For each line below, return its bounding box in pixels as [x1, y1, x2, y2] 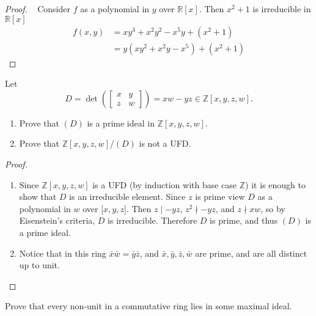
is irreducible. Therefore [108, 214, 197, 227]
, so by [260, 202, 285, 215]
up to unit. [19, 259, 60, 271]
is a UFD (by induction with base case [92, 178, 237, 191]
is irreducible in [252, 2, 311, 15]
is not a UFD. [139, 137, 191, 150]
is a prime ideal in [87, 116, 155, 129]
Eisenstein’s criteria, [19, 214, 95, 227]
